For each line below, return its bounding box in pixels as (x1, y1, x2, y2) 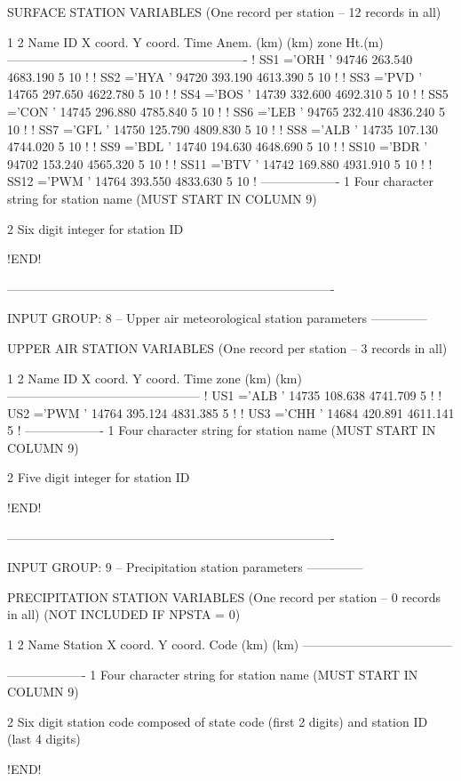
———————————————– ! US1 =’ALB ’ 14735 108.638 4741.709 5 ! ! (7, 386, 442, 405)
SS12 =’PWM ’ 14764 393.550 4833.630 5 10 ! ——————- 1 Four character (7, 172, 434, 190)
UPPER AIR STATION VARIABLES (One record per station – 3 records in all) (7, 338, 448, 357)
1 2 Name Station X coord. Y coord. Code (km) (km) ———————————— (7, 635, 452, 654)
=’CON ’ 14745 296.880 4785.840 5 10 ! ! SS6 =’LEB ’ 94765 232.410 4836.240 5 (7, 101, 445, 120)
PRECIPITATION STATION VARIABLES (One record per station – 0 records (7, 587, 441, 606)
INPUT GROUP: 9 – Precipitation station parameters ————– (7, 558, 363, 576)
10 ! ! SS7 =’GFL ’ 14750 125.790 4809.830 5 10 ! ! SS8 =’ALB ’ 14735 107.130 (7, 119, 439, 138)
